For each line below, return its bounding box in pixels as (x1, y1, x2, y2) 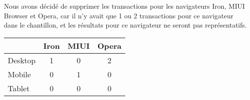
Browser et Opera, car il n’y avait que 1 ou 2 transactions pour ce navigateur (4, 10, 233, 20)
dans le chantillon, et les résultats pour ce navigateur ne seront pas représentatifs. (4, 20, 247, 30)
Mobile (8, 68, 31, 80)
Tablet (8, 82, 30, 94)
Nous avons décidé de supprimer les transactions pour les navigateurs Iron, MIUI (4, 1, 245, 11)
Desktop (8, 54, 36, 66)
